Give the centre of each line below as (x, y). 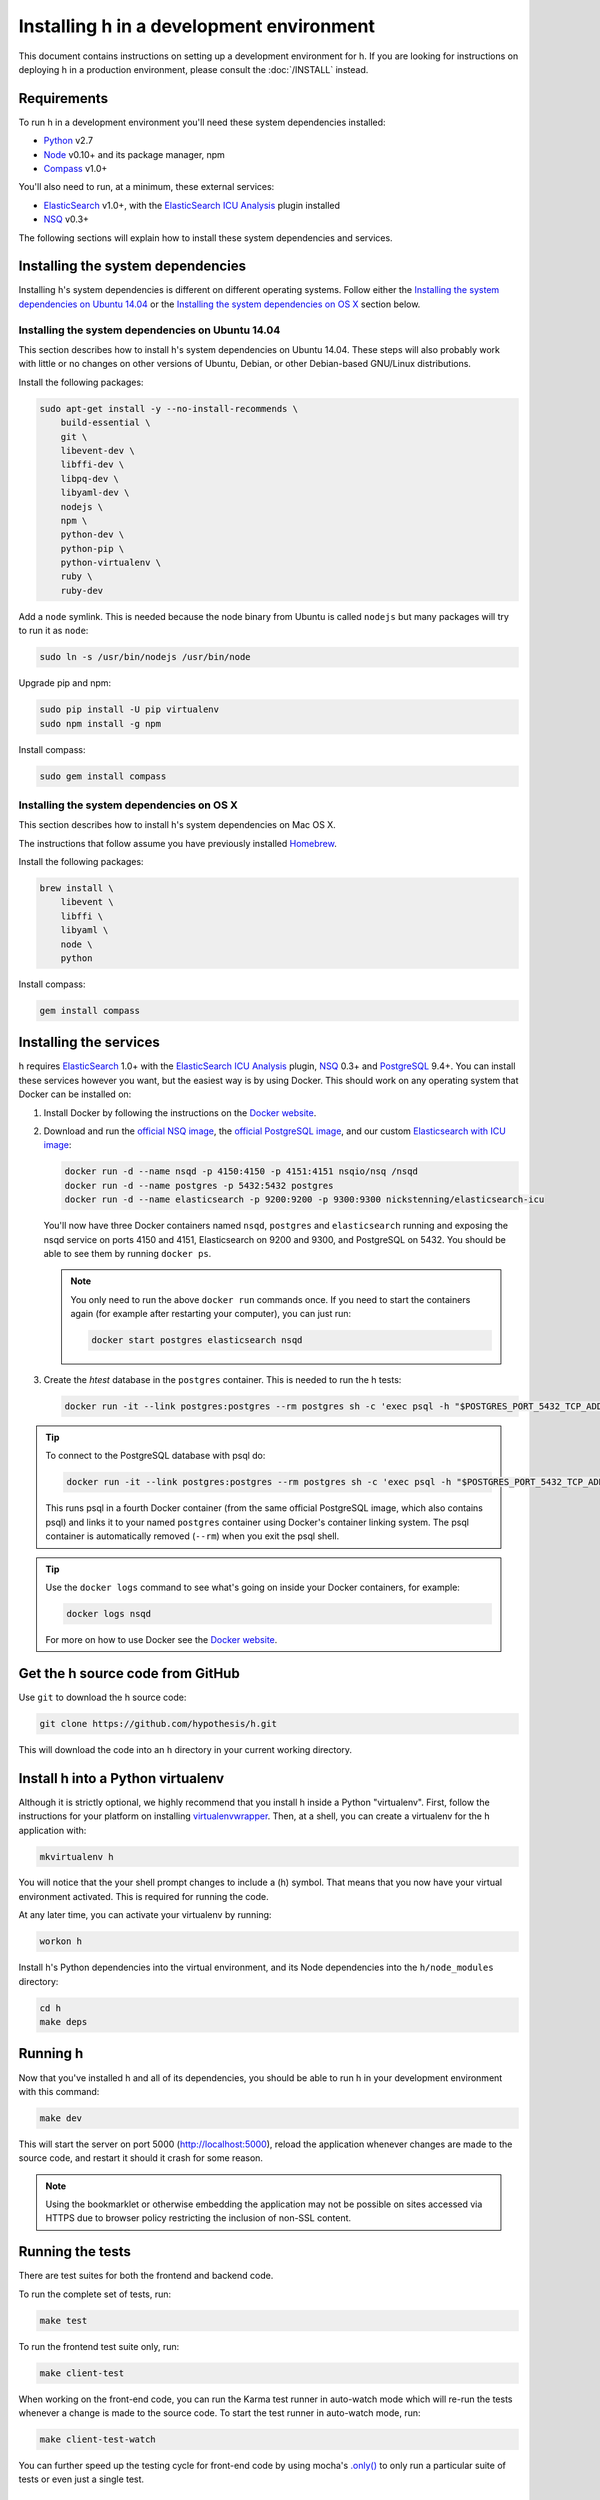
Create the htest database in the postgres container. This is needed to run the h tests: (222, 1380)
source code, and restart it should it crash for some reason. (141, 2158)
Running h (51, 2053)
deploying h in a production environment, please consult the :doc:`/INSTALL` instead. (193, 69)
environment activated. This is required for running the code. (143, 1896)
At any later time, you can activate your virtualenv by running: (145, 1915)
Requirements (63, 98)
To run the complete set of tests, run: (95, 2294)
